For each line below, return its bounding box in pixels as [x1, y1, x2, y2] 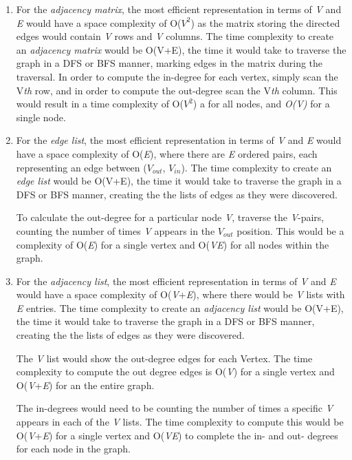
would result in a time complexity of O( [16, 96, 184, 111]
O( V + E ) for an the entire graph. [16, 377, 155, 392]
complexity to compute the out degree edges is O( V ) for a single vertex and [16, 364, 335, 379]
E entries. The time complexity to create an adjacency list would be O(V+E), [16, 300, 344, 315]
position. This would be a [236, 223, 344, 238]
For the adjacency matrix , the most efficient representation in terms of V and [16, 2, 342, 16]
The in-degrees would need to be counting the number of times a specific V [16, 401, 333, 415]
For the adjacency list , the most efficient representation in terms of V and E [16, 273, 336, 288]
